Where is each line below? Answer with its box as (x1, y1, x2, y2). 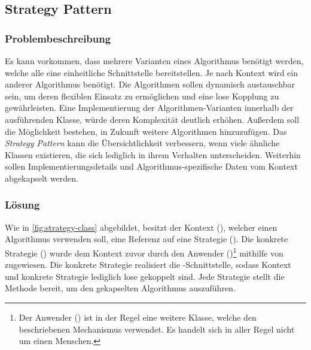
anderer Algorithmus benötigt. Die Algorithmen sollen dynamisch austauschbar (5, 78, 295, 90)
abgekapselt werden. (5, 171, 79, 184)
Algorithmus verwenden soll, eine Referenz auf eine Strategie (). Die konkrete (5, 233, 288, 245)
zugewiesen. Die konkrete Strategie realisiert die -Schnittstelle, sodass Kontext (5, 258, 291, 271)
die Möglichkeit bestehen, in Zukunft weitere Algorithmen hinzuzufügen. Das (5, 125, 287, 137)
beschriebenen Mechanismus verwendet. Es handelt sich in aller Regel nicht (19, 322, 295, 335)
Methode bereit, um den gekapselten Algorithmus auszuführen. (5, 282, 236, 294)
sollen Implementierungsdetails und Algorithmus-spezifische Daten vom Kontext (5, 160, 298, 173)
